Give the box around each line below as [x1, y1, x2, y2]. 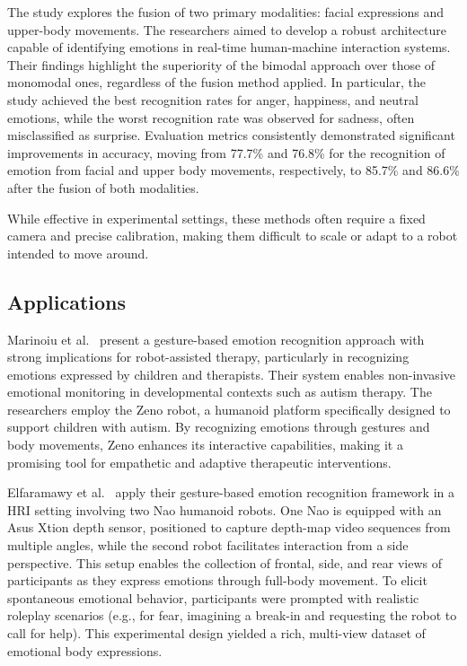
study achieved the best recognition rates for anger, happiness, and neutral [7, 90, 419, 109]
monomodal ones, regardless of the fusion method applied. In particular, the [7, 73, 427, 92]
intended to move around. [7, 243, 149, 262]
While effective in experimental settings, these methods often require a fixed [7, 208, 426, 227]
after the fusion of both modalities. [7, 178, 199, 197]
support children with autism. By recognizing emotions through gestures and [7, 417, 430, 436]
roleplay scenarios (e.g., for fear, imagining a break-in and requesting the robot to [7, 606, 457, 625]
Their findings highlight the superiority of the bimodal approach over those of [7, 55, 436, 74]
